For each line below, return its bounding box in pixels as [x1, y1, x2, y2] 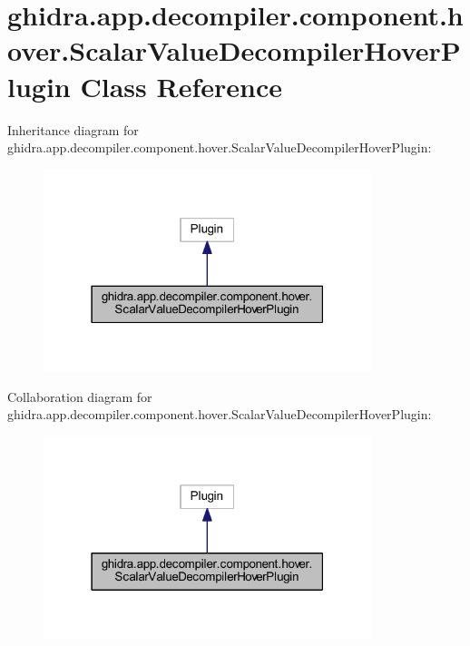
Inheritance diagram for [7, 120, 139, 139]
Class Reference [80, 67, 282, 104]
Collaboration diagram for [7, 387, 152, 406]
